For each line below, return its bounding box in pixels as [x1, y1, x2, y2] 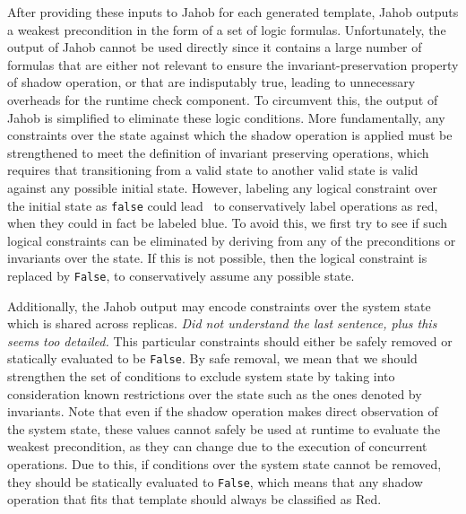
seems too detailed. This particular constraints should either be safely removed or [7, 331, 453, 350]
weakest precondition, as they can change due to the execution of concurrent [7, 437, 427, 456]
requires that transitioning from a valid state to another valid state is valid [7, 161, 419, 179]
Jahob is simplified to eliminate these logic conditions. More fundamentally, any [7, 108, 445, 126]
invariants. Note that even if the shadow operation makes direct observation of [7, 402, 438, 421]
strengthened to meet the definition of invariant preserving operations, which [7, 143, 429, 161]
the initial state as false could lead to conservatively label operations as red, [7, 196, 438, 214]
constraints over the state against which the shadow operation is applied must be [7, 126, 453, 144]
